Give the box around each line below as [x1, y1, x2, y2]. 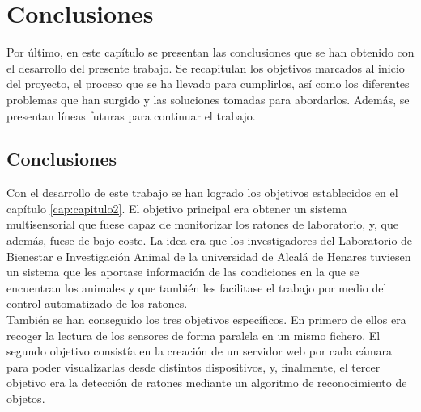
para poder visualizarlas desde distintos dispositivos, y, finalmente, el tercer [6, 358, 381, 375]
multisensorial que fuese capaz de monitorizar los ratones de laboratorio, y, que [6, 216, 399, 233]
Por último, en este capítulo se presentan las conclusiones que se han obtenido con [6, 44, 415, 61]
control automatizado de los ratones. [6, 295, 188, 312]
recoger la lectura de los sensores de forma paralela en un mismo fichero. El [6, 326, 381, 343]
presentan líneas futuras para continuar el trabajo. [6, 107, 256, 124]
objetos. [6, 390, 45, 407]
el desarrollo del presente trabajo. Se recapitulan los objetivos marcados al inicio [6, 59, 405, 76]
